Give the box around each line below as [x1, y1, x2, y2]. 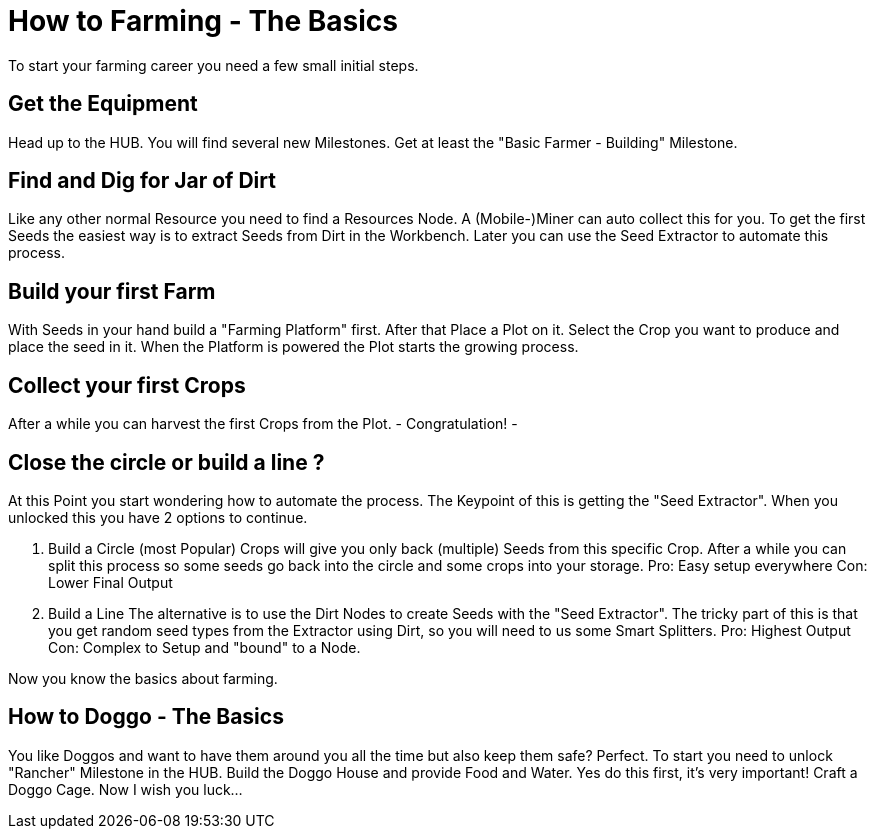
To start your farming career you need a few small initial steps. [8, 56, 419, 74]
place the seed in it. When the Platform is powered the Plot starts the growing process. [8, 338, 579, 356]
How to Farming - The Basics [8, 4, 399, 38]
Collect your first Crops [8, 372, 246, 398]
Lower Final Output [48, 573, 173, 591]
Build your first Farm [8, 278, 216, 304]
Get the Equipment [8, 91, 198, 117]
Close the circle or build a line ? [8, 449, 325, 475]
